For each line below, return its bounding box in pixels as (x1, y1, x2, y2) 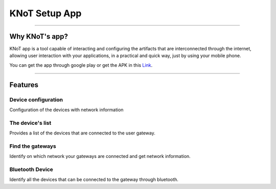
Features (9, 80, 38, 89)
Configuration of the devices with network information (9, 107, 124, 113)
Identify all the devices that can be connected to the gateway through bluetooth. (9, 176, 179, 183)
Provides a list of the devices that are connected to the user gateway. (9, 130, 156, 136)
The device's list (9, 119, 52, 126)
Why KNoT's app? (9, 32, 68, 41)
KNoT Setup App (9, 8, 82, 19)
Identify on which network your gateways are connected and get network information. (9, 153, 191, 159)
